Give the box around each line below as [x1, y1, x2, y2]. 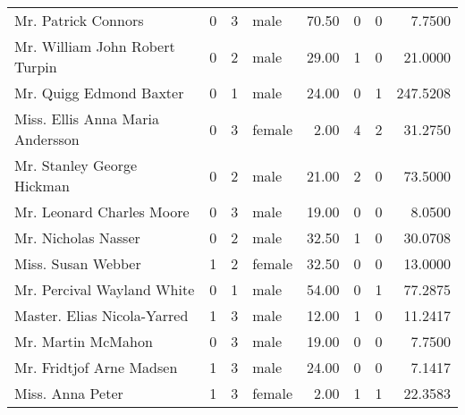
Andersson [14, 129, 80, 149]
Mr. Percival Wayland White [14, 279, 195, 300]
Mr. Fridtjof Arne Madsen [14, 357, 178, 377]
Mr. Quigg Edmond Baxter [14, 82, 184, 103]
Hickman [14, 175, 70, 196]
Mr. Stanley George [14, 155, 138, 175]
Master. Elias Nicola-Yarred [14, 305, 189, 326]
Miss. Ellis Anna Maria [14, 108, 159, 129]
